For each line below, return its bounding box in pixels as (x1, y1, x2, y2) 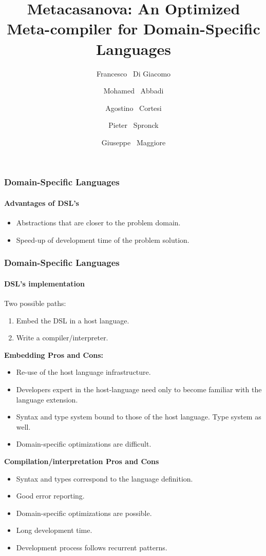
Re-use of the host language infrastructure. (16, 367, 151, 377)
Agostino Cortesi (105, 102, 162, 113)
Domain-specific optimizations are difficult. (16, 438, 151, 449)
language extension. (16, 394, 78, 405)
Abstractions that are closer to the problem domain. (16, 217, 181, 228)
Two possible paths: (4, 298, 66, 309)
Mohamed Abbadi (103, 85, 164, 96)
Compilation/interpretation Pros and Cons (4, 455, 159, 466)
